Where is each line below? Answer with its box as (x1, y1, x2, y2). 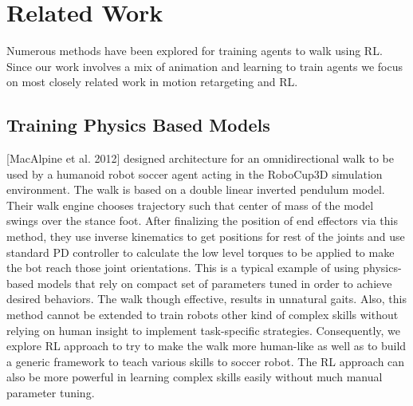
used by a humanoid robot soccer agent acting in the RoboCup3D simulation (6, 165, 383, 182)
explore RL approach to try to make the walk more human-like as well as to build (6, 337, 407, 354)
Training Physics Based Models (6, 112, 270, 137)
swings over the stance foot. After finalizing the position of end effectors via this (6, 212, 398, 229)
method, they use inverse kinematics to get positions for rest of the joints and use (6, 228, 405, 245)
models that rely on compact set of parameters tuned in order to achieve (37, 274, 392, 291)
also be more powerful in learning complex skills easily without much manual (6, 369, 383, 385)
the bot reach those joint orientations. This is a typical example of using (6, 259, 360, 276)
